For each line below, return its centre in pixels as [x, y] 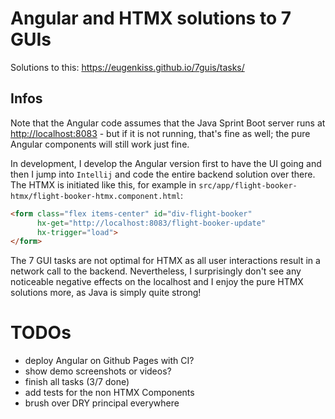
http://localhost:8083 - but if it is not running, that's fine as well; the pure [160, 133]
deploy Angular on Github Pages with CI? [109, 361]
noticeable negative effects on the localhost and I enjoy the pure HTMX [157, 282]
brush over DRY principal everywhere [102, 403]
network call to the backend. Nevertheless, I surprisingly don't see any [156, 271]
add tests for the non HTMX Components [109, 393]
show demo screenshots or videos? [98, 371]
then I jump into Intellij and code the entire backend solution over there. [163, 174]
